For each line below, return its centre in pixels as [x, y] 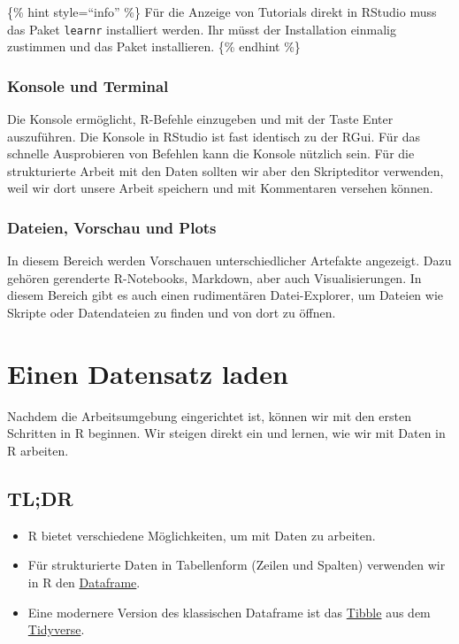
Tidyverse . [56, 629]
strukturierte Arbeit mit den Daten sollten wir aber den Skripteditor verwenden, [226, 170]
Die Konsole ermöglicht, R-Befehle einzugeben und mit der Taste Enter [200, 119]
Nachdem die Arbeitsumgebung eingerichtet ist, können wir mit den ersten [209, 415]
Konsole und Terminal [88, 85]
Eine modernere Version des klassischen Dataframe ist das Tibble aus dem [229, 612]
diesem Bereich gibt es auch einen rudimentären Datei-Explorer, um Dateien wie [226, 295]
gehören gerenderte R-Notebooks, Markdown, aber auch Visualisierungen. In [214, 277]
